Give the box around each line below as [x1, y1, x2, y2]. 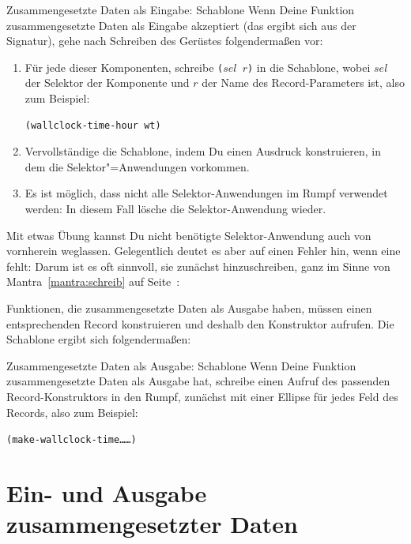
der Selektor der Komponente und [25, 74, 190, 91]
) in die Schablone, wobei [247, 58, 371, 75]
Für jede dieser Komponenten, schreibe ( [25, 58, 224, 75]
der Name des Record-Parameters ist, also [202, 74, 405, 91]
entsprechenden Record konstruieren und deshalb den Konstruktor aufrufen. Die [6, 315, 394, 332]
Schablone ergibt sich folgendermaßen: [6, 331, 191, 347]
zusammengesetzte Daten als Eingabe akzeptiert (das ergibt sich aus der [6, 17, 356, 33]
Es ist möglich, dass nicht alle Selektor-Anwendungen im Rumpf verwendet [25, 185, 388, 201]
